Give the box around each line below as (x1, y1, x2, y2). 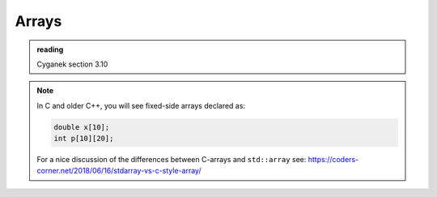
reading (36, 45, 64, 54)
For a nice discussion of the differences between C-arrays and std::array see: (36, 155, 307, 165)
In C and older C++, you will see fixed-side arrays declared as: (36, 101, 246, 110)
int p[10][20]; (53, 134, 114, 143)
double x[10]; (53, 122, 110, 131)
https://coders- (308, 155, 359, 165)
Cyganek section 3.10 (36, 59, 108, 69)
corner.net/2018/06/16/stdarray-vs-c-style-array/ (36, 166, 202, 176)
